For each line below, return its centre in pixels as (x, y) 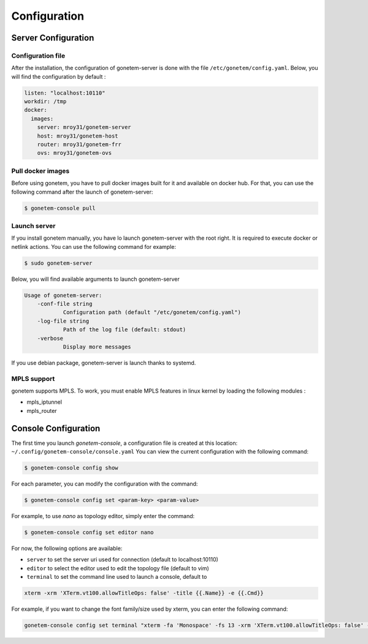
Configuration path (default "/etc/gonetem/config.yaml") (152, 312)
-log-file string (63, 321)
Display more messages (97, 347)
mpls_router (42, 410)
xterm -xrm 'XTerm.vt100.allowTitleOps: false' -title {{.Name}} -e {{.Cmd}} (144, 593)
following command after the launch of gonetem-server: (82, 192)
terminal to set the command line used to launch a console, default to (117, 577)
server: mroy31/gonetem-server (84, 127)
